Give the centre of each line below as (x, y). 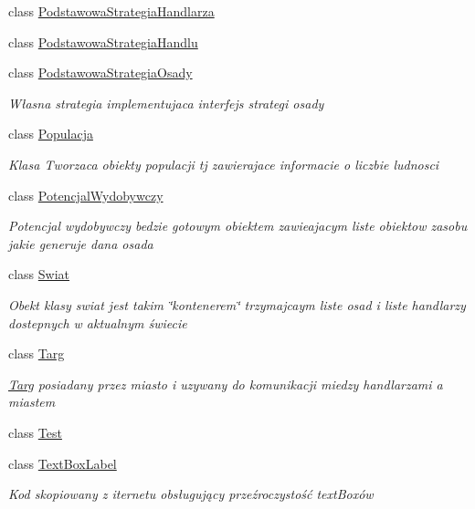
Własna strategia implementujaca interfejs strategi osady (166, 103)
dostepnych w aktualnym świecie (98, 322)
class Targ (37, 353)
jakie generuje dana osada (81, 243)
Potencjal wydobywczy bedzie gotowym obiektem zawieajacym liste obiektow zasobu (238, 226)
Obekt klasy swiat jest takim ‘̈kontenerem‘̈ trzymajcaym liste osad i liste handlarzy (237, 304)
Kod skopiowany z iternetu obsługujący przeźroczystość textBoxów (191, 494)
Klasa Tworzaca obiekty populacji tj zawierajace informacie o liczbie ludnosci (224, 164)
